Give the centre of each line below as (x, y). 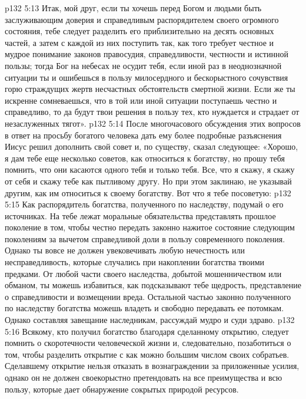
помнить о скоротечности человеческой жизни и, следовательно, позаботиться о (148, 343)
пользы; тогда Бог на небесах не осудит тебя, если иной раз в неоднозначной (143, 65)
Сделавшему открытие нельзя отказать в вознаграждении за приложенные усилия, (152, 366)
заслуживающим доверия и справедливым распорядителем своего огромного (142, 19)
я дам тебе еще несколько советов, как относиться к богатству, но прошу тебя (145, 158)
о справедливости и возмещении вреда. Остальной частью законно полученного (148, 296)
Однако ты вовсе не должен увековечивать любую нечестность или (125, 250)
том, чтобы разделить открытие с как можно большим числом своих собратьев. (147, 354)
